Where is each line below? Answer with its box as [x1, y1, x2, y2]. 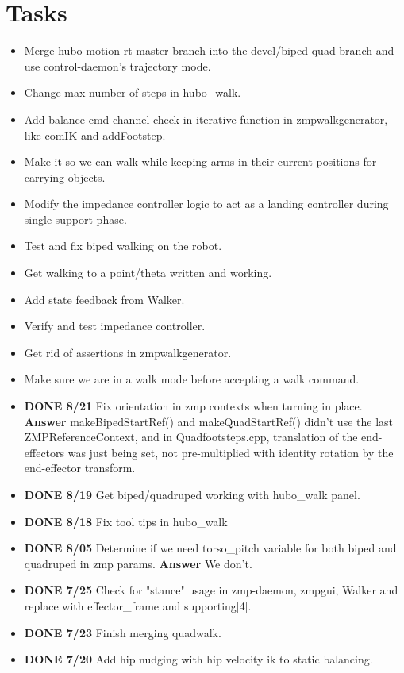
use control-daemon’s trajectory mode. [24, 57, 211, 74]
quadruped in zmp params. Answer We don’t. [24, 555, 252, 571]
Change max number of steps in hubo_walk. [24, 84, 241, 101]
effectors [24, 444, 65, 460]
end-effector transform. [24, 460, 136, 476]
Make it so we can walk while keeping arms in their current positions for [24, 153, 377, 170]
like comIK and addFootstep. [24, 126, 166, 143]
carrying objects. [24, 168, 106, 185]
